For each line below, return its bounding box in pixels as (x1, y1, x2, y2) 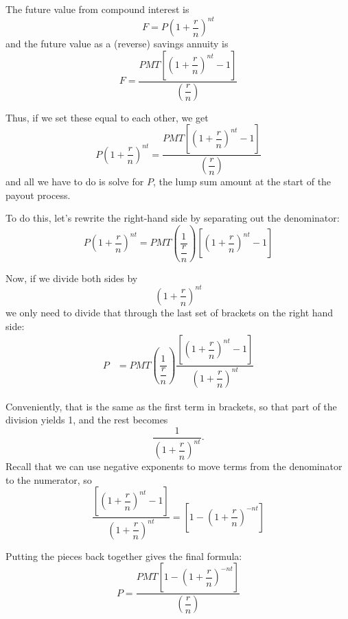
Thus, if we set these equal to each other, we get (5, 110, 209, 124)
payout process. (5, 187, 71, 202)
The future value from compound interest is (5, 2, 189, 16)
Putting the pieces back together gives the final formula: (5, 548, 242, 563)
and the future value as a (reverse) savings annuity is (5, 36, 229, 51)
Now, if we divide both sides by (5, 270, 138, 285)
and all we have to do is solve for (5, 174, 144, 189)
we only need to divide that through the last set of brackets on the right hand (5, 305, 334, 319)
